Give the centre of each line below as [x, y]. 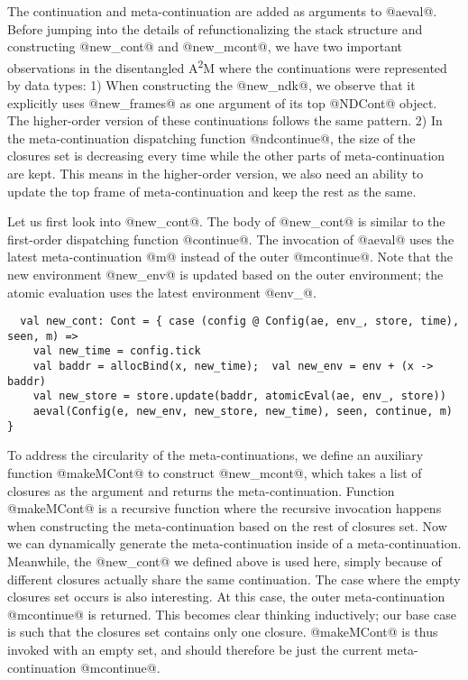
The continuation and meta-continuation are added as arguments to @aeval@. [222, 11]
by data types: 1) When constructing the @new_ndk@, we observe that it [211, 85]
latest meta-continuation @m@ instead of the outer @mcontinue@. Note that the [230, 257]
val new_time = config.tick [117, 351]
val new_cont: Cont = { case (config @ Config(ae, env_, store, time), [240, 322]
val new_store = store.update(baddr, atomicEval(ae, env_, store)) [239, 396]
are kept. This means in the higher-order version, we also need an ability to [216, 173]
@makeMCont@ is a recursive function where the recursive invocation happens [225, 508]
